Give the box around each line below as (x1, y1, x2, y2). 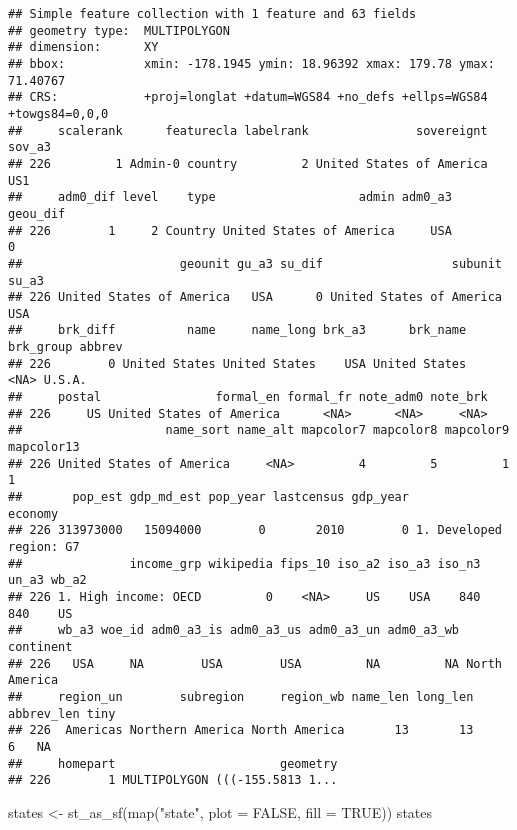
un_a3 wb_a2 (8, 573, 87, 588)
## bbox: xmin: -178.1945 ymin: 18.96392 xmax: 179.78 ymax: (8, 56, 495, 71)
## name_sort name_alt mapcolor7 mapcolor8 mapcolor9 (8, 423, 510, 438)
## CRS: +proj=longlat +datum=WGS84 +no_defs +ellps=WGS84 (8, 90, 488, 105)
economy (8, 506, 59, 521)
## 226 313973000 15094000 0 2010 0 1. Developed (8, 523, 502, 538)
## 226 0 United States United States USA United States (8, 356, 467, 371)
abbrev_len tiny (8, 706, 116, 721)
